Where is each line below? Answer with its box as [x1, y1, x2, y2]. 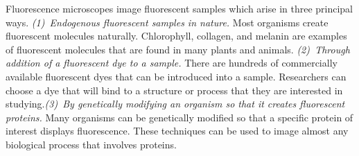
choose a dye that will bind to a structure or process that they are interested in [6, 83, 343, 97]
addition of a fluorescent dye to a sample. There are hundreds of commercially [6, 55, 338, 70]
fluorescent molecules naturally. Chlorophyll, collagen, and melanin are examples [6, 28, 347, 43]
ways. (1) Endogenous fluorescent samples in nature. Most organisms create [6, 15, 329, 29]
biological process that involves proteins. [6, 137, 177, 151]
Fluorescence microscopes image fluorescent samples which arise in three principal [6, 1, 353, 15]
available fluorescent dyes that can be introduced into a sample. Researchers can [6, 69, 347, 83]
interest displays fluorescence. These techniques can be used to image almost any [6, 123, 349, 138]
